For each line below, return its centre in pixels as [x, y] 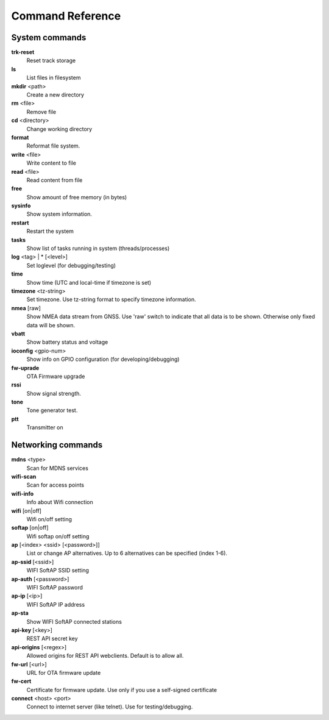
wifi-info [23, 493]
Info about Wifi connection [60, 502]
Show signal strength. [54, 393]
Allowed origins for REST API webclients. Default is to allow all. [105, 656]
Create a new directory [55, 95]
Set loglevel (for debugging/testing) [71, 265]
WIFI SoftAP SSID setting [58, 571]
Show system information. [59, 214]
